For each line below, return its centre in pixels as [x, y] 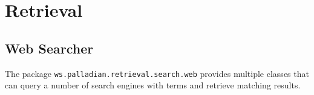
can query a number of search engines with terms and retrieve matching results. [153, 85]
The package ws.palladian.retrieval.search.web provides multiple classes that [157, 73]
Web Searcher [49, 48]
